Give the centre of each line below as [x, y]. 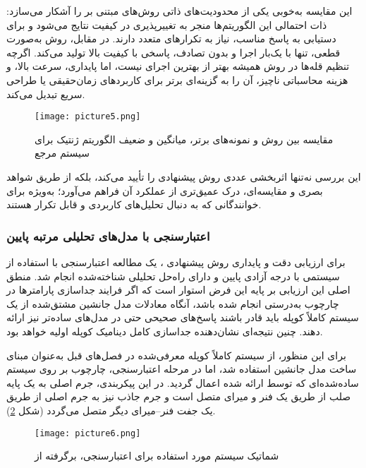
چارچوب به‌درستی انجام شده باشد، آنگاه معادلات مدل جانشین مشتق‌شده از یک [173, 303]
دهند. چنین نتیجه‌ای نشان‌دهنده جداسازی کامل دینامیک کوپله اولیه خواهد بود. [165, 331]
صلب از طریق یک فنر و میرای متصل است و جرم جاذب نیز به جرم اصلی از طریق [179, 396]
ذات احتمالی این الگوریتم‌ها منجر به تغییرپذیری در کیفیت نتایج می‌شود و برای [167, 24]
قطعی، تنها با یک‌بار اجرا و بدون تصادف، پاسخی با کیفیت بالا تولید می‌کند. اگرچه [173, 52]
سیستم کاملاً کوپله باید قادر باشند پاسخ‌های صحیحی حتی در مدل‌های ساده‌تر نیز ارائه [183, 317]
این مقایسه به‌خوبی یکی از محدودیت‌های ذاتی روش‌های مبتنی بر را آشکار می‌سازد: [179, 11]
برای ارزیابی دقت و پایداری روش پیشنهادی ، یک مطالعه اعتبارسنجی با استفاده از [176, 262]
